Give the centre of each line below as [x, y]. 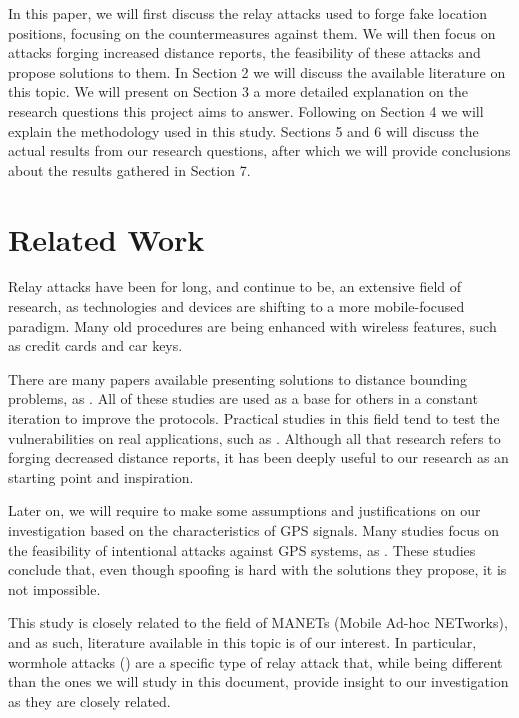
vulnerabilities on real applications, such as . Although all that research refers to [254, 437]
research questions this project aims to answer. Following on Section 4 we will [246, 110]
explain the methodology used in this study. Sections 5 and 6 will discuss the [243, 130]
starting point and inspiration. [101, 476]
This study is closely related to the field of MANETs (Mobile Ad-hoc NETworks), [258, 622]
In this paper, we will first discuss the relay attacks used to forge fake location [247, 13]
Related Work [106, 238]
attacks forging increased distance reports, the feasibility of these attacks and [244, 52]
